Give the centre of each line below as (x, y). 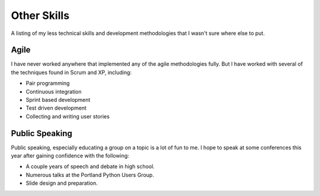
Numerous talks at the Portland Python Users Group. (90, 175)
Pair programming (48, 83)
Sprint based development (58, 100)
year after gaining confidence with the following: (70, 156)
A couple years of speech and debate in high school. (90, 166)
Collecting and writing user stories (68, 116)
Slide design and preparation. (62, 183)
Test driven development (56, 108)
